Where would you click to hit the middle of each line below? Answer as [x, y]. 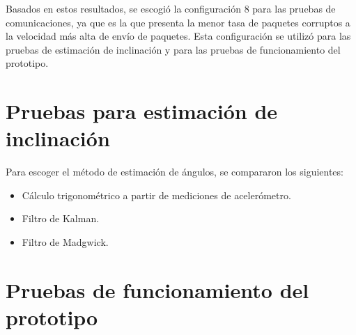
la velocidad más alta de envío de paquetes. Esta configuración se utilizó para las [178, 36]
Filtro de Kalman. [61, 218]
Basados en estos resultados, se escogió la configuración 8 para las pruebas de [171, 8]
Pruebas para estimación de [142, 111]
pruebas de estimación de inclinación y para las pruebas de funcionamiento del [173, 49]
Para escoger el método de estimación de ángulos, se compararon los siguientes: [175, 172]
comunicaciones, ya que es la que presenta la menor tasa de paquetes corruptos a [178, 22]
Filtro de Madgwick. [65, 242]
